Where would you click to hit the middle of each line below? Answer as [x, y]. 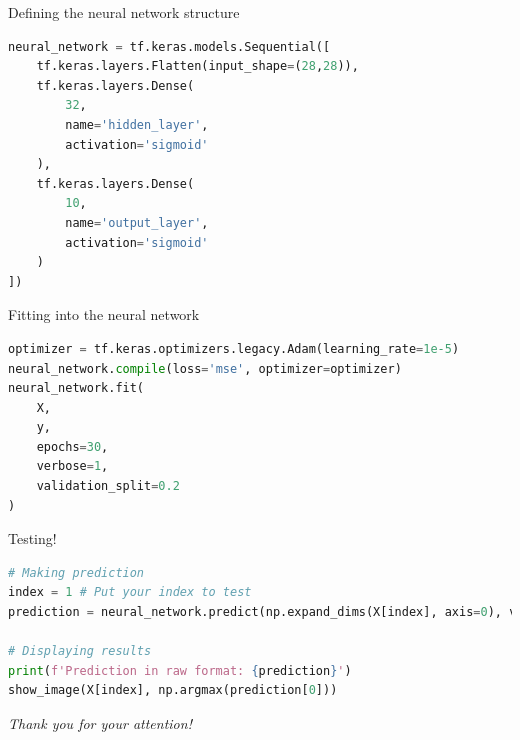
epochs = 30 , [72, 446]
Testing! [32, 538]
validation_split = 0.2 [108, 486]
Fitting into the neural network [104, 314]
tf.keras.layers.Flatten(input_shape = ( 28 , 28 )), [197, 66]
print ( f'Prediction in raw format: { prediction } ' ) [180, 670]
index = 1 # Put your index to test [130, 592]
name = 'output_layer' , [137, 222]
